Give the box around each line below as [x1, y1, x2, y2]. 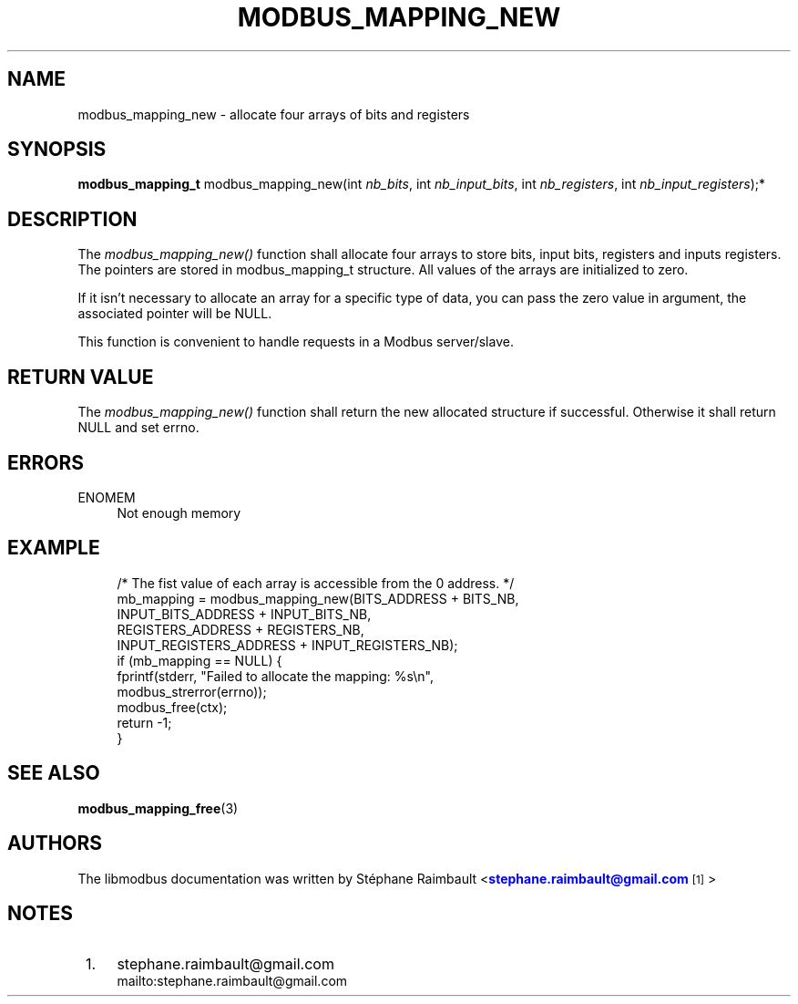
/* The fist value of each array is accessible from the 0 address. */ [117, 574, 515, 591]
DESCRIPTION [7, 207, 138, 231]
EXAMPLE [7, 536, 100, 560]
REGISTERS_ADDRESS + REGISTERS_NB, [117, 621, 364, 637]
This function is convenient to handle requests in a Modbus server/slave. [77, 334, 514, 350]
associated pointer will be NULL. [77, 305, 272, 322]
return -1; [117, 714, 172, 730]
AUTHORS [7, 832, 103, 855]
